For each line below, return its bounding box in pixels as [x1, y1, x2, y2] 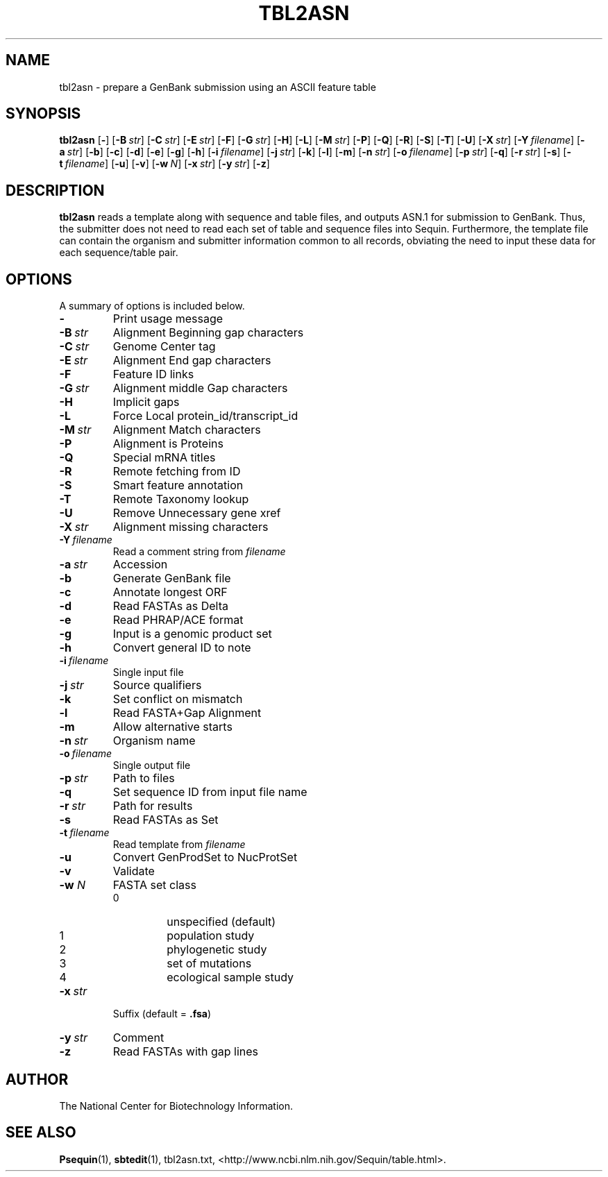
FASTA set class [112, 878, 196, 892]
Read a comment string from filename [112, 545, 286, 558]
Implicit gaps [112, 395, 180, 409]
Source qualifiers [112, 678, 202, 693]
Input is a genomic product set [112, 627, 272, 641]
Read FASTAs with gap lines [112, 1044, 259, 1059]
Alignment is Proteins [112, 437, 223, 451]
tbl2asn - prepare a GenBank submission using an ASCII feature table [59, 81, 376, 93]
